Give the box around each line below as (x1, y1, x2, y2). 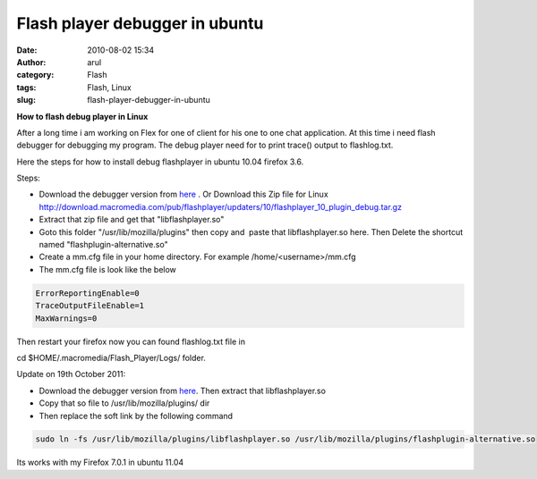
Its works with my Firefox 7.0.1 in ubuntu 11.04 (16, 457, 184, 468)
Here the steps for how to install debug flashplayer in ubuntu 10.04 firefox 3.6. (16, 156, 304, 167)
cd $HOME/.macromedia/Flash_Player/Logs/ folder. (16, 352, 206, 363)
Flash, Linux (87, 81, 132, 93)
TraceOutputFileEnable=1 (35, 300, 145, 311)
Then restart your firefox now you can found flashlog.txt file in (16, 336, 246, 347)
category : (16, 70, 55, 80)
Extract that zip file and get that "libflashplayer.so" (38, 214, 225, 225)
